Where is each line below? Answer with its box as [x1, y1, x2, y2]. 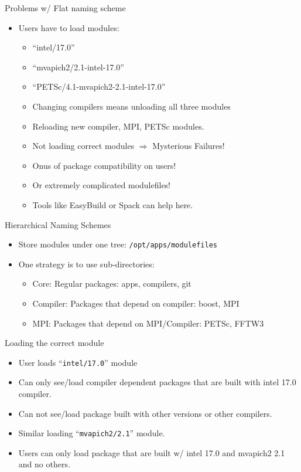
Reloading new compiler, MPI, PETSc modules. [32, 120, 204, 132]
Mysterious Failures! [152, 140, 225, 152]
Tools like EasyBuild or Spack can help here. [32, 198, 193, 210]
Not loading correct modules [32, 140, 135, 152]
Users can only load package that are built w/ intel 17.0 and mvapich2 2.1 [18, 446, 285, 459]
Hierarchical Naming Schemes [5, 218, 111, 230]
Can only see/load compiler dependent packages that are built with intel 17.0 [18, 376, 296, 388]
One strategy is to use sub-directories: [18, 257, 155, 270]
